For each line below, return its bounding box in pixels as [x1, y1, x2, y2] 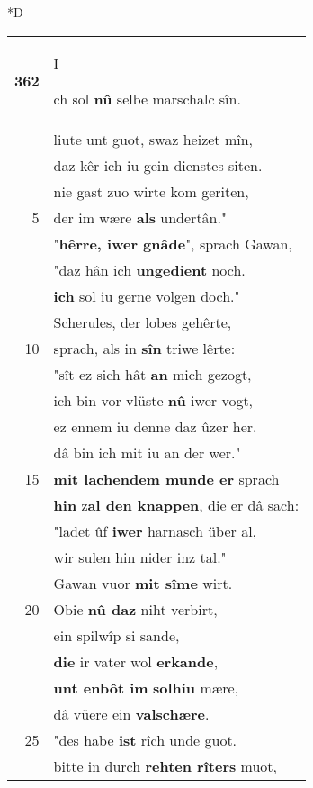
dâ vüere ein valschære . [53, 702, 210, 724]
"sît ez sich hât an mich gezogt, [53, 363, 252, 385]
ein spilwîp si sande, [53, 624, 180, 646]
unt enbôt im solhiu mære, [53, 676, 239, 698]
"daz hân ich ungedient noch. [53, 258, 246, 280]
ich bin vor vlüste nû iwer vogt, [53, 389, 254, 411]
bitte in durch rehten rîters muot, [53, 755, 278, 776]
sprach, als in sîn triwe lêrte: [53, 337, 236, 358]
